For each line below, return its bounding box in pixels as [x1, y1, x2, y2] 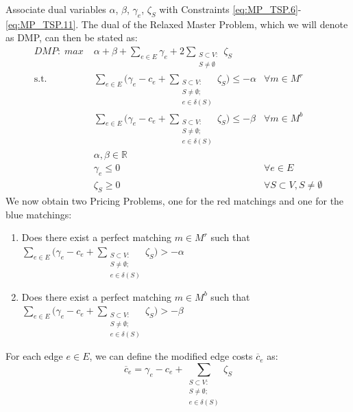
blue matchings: [5, 207, 72, 221]
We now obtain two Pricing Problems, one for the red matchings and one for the [5, 194, 344, 208]
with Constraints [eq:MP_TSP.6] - [159, 2, 302, 16]
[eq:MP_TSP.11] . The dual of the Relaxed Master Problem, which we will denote [5, 16, 348, 31]
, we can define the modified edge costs [89, 349, 253, 363]
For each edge [5, 349, 63, 363]
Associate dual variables [5, 2, 106, 16]
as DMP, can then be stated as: [5, 30, 138, 45]
